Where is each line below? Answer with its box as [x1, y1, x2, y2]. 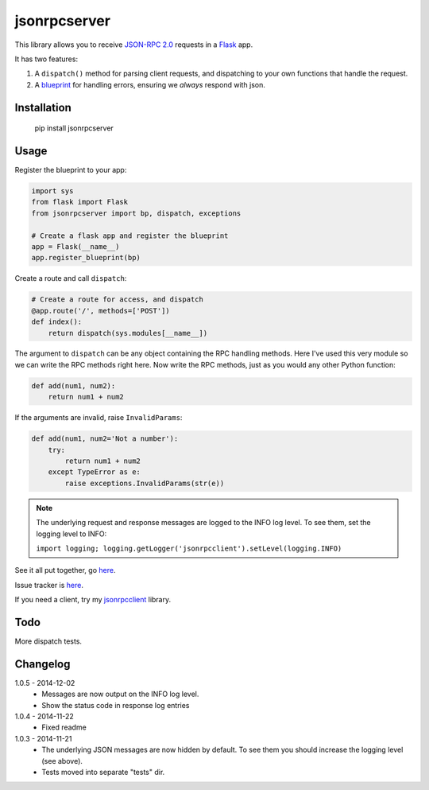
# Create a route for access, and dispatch [31, 295, 204, 304]
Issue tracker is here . [14, 580, 83, 590]
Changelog [14, 657, 71, 671]
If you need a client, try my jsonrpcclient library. [14, 595, 172, 605]
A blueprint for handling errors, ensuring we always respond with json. [34, 80, 266, 89]
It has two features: [14, 54, 79, 64]
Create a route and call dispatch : [14, 274, 127, 283]
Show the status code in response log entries [41, 700, 190, 710]
